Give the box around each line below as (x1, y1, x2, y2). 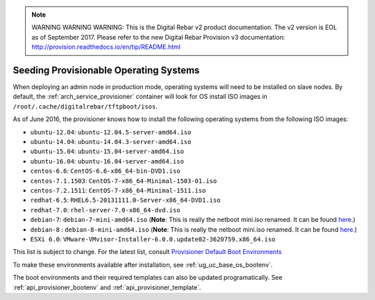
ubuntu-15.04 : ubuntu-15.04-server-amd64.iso (30, 147, 184, 156)
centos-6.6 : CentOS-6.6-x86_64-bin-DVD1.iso (30, 167, 181, 175)
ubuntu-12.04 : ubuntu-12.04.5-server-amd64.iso (30, 127, 192, 136)
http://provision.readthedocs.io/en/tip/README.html (31, 42, 181, 52)
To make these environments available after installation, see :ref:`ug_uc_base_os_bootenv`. (12, 260, 273, 269)
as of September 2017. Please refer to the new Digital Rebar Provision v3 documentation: (31, 33, 285, 41)
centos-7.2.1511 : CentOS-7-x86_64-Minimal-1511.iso (30, 186, 206, 194)
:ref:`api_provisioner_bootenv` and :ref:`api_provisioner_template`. (12, 283, 201, 292)
